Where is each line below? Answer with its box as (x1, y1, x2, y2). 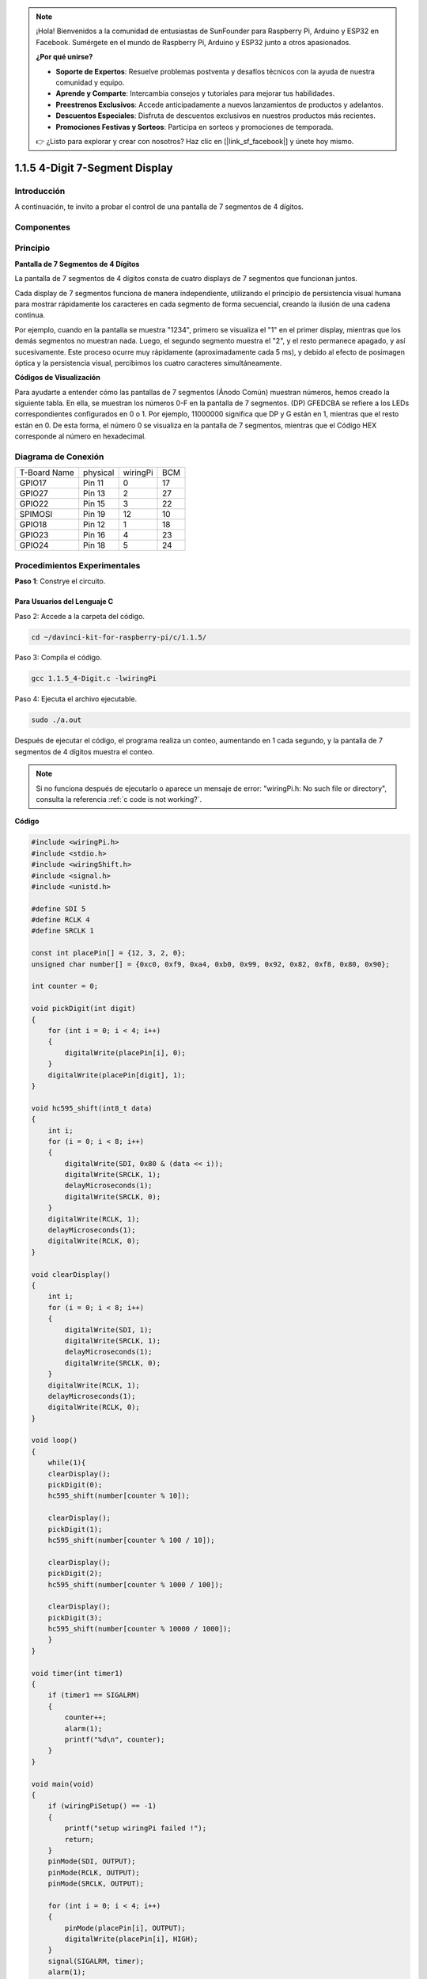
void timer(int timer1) (31, 1669, 124, 1677)
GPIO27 (19, 488, 49, 499)
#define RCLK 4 (31, 915, 90, 925)
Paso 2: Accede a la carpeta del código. (14, 611, 145, 621)
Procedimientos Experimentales (14, 560, 141, 571)
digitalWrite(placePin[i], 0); (64, 1048, 186, 1057)
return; (64, 1835, 95, 1844)
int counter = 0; (31, 982, 99, 991)
